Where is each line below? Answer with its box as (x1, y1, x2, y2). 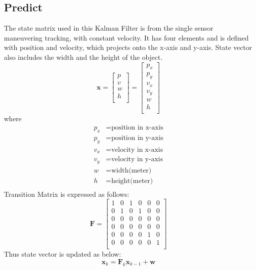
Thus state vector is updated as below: (4, 249, 121, 259)
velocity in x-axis (111, 146, 163, 153)
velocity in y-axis (111, 156, 163, 163)
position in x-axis (111, 124, 164, 131)
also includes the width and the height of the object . (4, 51, 163, 62)
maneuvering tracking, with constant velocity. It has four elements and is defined (4, 32, 249, 43)
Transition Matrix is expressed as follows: (4, 188, 129, 199)
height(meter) (111, 177, 153, 184)
